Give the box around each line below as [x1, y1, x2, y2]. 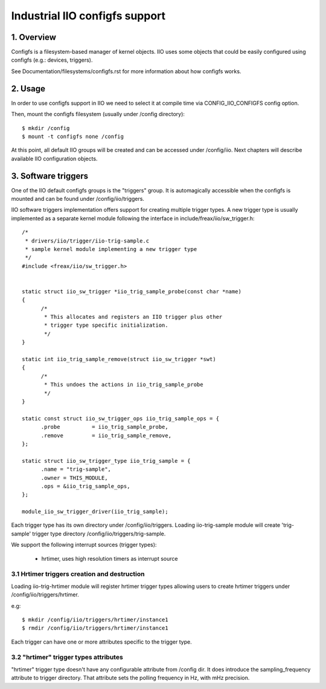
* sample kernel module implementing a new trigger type [25, 246, 197, 252]
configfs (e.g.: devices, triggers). [11, 56, 93, 64]
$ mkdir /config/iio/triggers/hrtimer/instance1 [22, 616, 168, 623]
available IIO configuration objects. [11, 155, 98, 162]
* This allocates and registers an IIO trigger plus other [44, 313, 223, 321]
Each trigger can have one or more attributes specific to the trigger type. [11, 638, 193, 645]
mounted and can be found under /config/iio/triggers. [11, 195, 145, 202]
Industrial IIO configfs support [11, 9, 166, 22]
